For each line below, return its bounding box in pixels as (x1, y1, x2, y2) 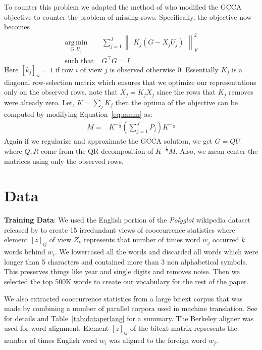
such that (65, 57, 94, 65)
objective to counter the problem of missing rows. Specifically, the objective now (4, 11, 252, 22)
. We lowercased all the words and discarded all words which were (55, 246, 258, 257)
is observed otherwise (110, 64, 176, 74)
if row (55, 64, 73, 74)
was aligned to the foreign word (109, 335, 206, 345)
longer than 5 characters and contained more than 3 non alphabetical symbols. (4, 256, 247, 267)
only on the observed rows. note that (4, 86, 118, 97)
